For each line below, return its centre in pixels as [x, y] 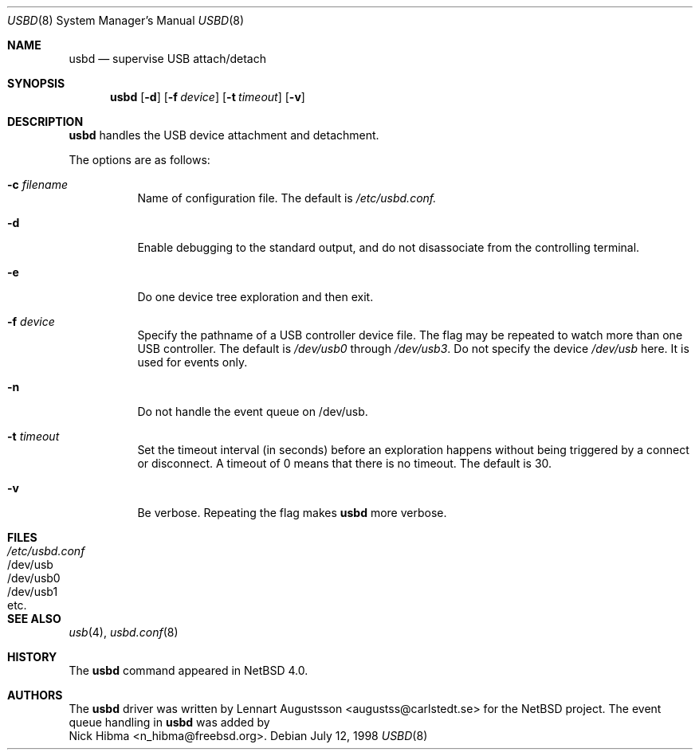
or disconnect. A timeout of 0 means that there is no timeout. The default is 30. [345, 463]
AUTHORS [35, 695]
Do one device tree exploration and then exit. [255, 297]
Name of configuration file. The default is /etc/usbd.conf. [287, 198]
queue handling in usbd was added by [169, 722]
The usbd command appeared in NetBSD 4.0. [188, 670]
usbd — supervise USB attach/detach [168, 59]
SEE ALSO [34, 619]
